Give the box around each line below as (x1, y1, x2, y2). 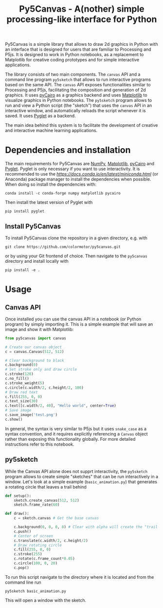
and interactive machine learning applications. (5, 128, 98, 134)
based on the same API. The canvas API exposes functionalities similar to (5, 82, 151, 88)
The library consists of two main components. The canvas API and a (5, 72, 141, 78)
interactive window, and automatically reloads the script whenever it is (5, 108, 146, 114)
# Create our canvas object (5, 345, 62, 350)
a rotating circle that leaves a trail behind (5, 484, 87, 490)
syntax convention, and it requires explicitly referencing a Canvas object (5, 431, 148, 437)
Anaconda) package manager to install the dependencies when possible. (5, 177, 151, 182)
